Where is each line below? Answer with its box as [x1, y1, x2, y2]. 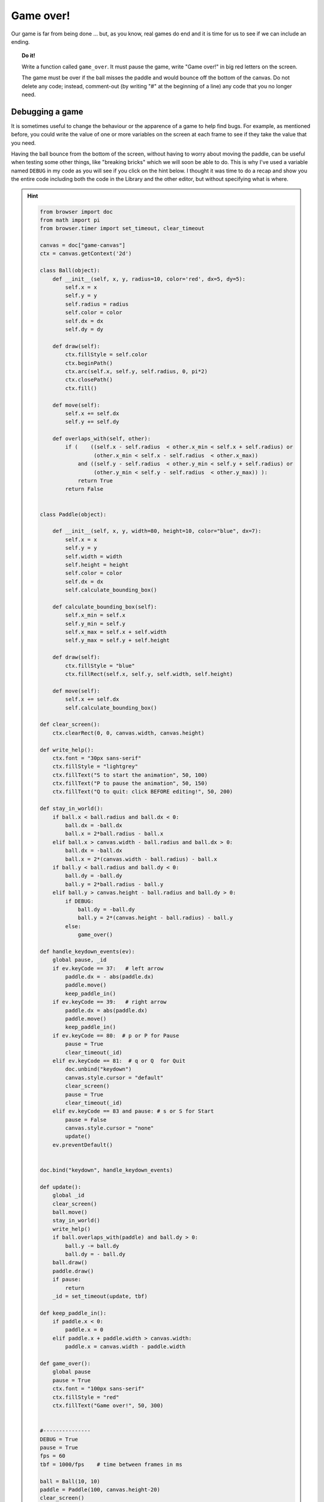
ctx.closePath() [65, 376, 113, 383]
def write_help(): [40, 746, 94, 753]
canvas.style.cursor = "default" [65, 1074, 164, 1081]
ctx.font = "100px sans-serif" [52, 1385, 145, 1392]
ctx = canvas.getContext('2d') [40, 250, 132, 257]
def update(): [40, 1184, 82, 1190]
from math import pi [40, 216, 100, 223]
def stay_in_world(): [40, 805, 104, 812]
